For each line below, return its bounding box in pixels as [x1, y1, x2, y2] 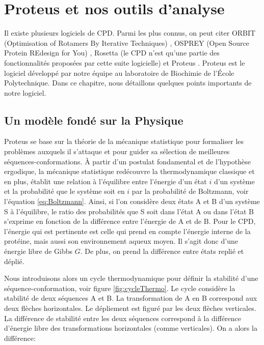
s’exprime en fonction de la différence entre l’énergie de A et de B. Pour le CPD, [4, 216, 256, 226]
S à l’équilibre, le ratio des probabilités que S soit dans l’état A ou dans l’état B [4, 206, 254, 216]
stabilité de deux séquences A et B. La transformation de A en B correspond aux [4, 293, 257, 303]
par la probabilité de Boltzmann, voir [131, 186, 249, 196]
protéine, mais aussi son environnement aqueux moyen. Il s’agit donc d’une [4, 236, 238, 246]
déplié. [4, 255, 24, 266]
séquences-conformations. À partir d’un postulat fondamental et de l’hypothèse [4, 156, 251, 166]
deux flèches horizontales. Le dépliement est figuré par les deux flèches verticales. [4, 302, 256, 313]
